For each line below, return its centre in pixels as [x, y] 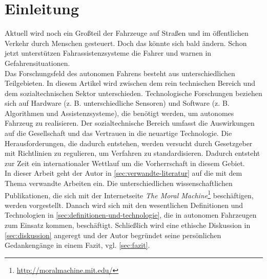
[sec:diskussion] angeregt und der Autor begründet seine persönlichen [113, 235]
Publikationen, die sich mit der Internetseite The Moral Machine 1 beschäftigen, [129, 194]
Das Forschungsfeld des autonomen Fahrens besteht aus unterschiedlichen [120, 73]
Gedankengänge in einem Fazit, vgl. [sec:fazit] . [77, 245]
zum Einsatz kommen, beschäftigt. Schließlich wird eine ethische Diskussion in [128, 225]
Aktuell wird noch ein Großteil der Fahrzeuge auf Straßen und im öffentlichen [127, 33]
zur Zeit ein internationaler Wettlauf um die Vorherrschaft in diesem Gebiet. [125, 163]
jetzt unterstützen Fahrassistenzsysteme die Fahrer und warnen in [108, 53]
